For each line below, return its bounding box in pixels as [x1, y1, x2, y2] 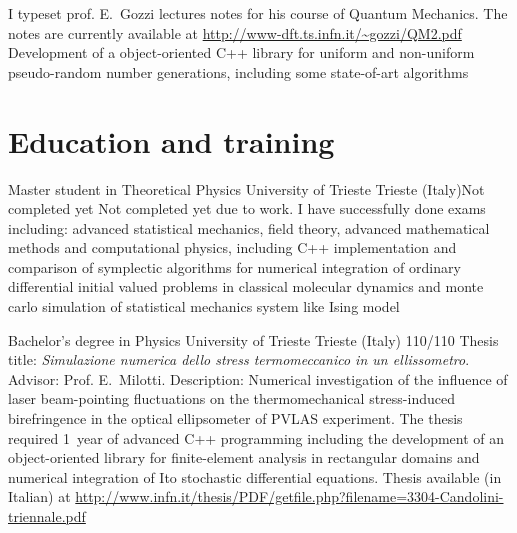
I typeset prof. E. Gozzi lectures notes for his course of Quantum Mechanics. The [8, 3, 508, 23]
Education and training [8, 120, 335, 161]
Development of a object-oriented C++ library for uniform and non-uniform [8, 42, 475, 63]
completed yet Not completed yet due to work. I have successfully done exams [8, 198, 486, 219]
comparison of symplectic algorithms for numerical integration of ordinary [8, 256, 461, 277]
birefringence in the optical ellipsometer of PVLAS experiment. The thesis [8, 408, 463, 429]
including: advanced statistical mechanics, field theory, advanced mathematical [8, 217, 490, 238]
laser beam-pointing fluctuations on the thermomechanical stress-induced [8, 388, 455, 409]
